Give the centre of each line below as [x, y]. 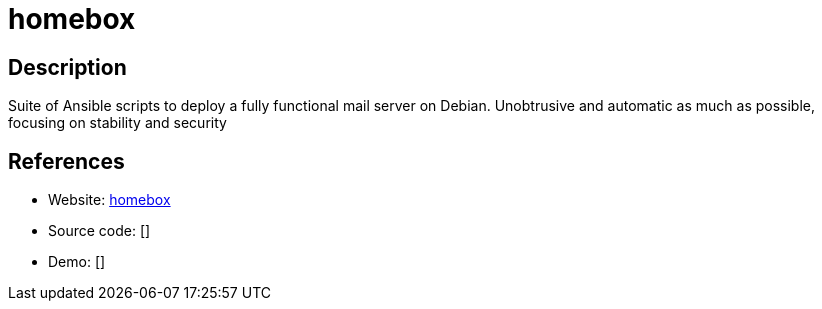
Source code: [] [99, 231]
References [66, 161]
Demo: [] [77, 262]
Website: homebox [109, 200]
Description [67, 67]
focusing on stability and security [117, 123]
